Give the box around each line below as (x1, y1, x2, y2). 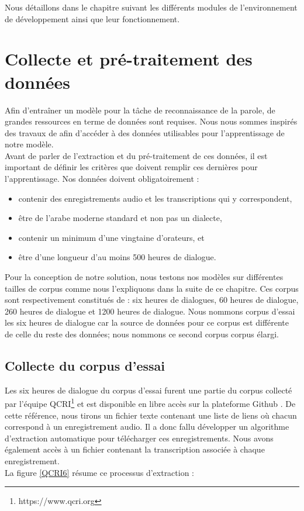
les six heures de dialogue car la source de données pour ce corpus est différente (5, 316, 289, 329)
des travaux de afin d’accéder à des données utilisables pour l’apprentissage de (5, 126, 285, 139)
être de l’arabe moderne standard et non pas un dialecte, (18, 212, 222, 224)
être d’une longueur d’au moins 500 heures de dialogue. (18, 251, 216, 263)
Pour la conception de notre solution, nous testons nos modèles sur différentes (5, 271, 284, 283)
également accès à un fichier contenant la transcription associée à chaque (5, 443, 265, 455)
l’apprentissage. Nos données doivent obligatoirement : (5, 172, 199, 185)
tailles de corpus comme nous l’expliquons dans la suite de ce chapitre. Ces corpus (5, 282, 299, 294)
